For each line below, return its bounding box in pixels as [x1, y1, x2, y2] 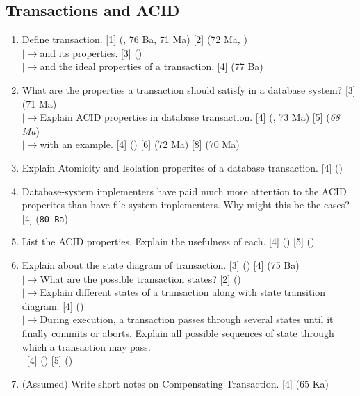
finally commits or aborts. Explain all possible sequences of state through [22, 325, 334, 340]
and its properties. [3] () [40, 45, 142, 60]
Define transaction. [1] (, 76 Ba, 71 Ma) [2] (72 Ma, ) [22, 32, 247, 47]
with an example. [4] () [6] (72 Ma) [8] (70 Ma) [40, 137, 240, 151]
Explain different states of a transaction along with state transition [40, 285, 326, 299]
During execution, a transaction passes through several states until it [40, 312, 334, 327]
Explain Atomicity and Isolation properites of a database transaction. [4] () [22, 160, 343, 174]
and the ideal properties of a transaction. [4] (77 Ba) [40, 59, 263, 74]
